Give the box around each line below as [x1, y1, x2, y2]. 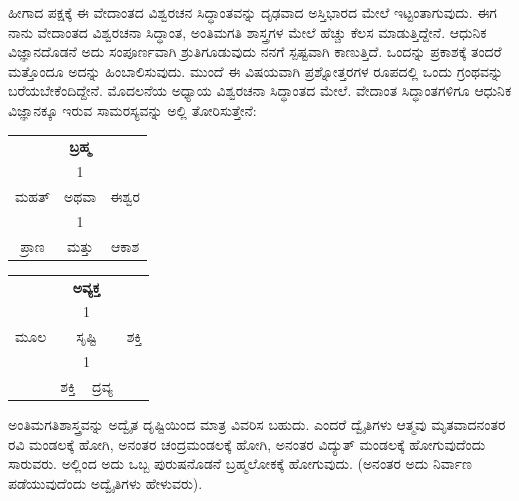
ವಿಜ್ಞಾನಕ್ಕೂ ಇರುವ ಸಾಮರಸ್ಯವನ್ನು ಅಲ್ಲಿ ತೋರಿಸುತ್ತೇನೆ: [8, 99, 257, 120]
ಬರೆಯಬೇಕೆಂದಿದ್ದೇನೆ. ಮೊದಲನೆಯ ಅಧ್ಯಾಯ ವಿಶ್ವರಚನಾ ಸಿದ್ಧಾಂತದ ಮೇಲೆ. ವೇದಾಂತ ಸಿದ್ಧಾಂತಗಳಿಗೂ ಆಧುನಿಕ [8, 80, 512, 101]
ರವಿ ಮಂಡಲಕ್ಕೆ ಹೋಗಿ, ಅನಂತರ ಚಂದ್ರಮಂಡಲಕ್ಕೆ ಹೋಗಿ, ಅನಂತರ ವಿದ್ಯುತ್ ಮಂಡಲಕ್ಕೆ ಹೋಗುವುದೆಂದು [8, 433, 486, 454]
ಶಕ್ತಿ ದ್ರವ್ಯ [60, 375, 113, 396]
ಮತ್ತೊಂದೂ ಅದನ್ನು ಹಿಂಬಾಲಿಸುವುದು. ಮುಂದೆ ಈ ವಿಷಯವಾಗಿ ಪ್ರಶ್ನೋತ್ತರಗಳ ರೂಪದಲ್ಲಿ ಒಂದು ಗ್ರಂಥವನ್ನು [8, 60, 504, 81]
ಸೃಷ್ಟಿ [76, 326, 97, 347]
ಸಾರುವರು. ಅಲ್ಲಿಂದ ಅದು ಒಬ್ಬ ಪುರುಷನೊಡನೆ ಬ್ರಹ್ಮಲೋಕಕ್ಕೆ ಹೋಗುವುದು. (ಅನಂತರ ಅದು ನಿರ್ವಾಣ [8, 453, 472, 474]
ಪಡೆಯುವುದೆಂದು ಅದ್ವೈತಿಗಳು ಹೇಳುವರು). [8, 472, 203, 493]
